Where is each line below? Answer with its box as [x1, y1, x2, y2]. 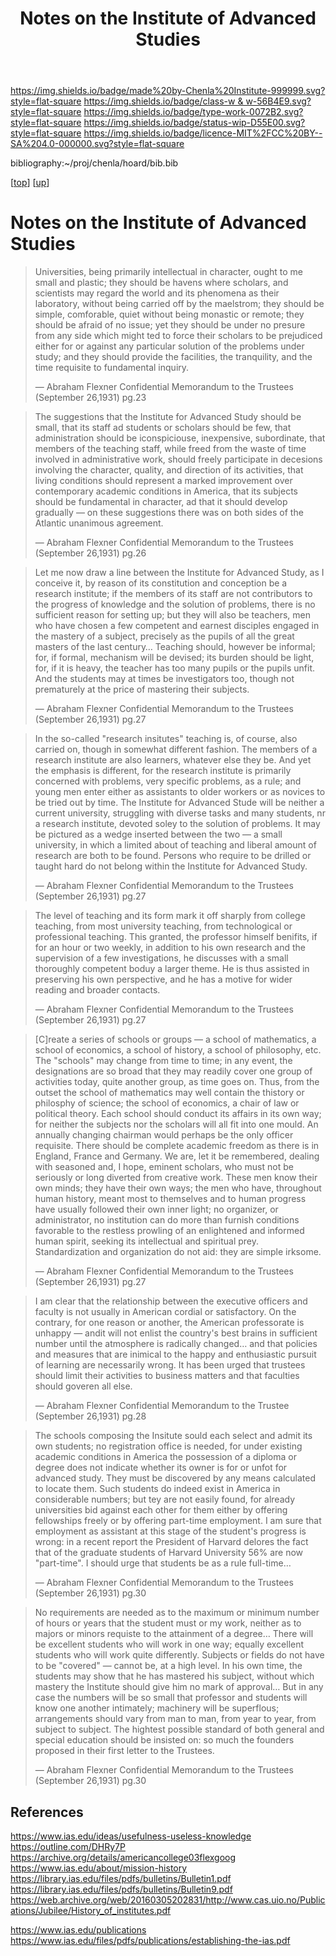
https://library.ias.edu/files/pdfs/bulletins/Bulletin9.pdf [10, 1883, 233, 1895]
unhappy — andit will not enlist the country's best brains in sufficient [34, 1327, 318, 1339]
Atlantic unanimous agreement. [34, 517, 164, 529]
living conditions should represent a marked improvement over [34, 475, 293, 487]
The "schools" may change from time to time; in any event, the [34, 1055, 293, 1067]
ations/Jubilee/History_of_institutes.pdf [10, 1904, 172, 1916]
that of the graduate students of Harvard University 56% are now [34, 1547, 304, 1559]
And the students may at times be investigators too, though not [34, 673, 295, 685]
